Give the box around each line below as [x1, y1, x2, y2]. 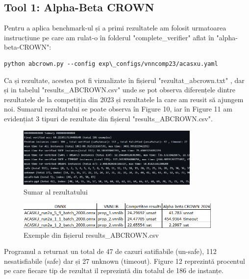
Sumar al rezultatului [24, 186, 88, 196]
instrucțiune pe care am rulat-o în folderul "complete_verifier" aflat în [4, 32, 214, 42]
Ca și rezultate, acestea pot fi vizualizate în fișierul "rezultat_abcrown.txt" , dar [4, 75, 245, 85]
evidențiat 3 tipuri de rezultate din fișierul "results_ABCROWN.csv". [4, 113, 213, 123]
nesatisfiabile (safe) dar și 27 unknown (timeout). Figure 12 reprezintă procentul [4, 255, 245, 266]
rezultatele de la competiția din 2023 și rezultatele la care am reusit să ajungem [4, 94, 244, 104]
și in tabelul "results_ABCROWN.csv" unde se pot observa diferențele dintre [4, 84, 235, 95]
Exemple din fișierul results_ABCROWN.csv [24, 229, 159, 240]
